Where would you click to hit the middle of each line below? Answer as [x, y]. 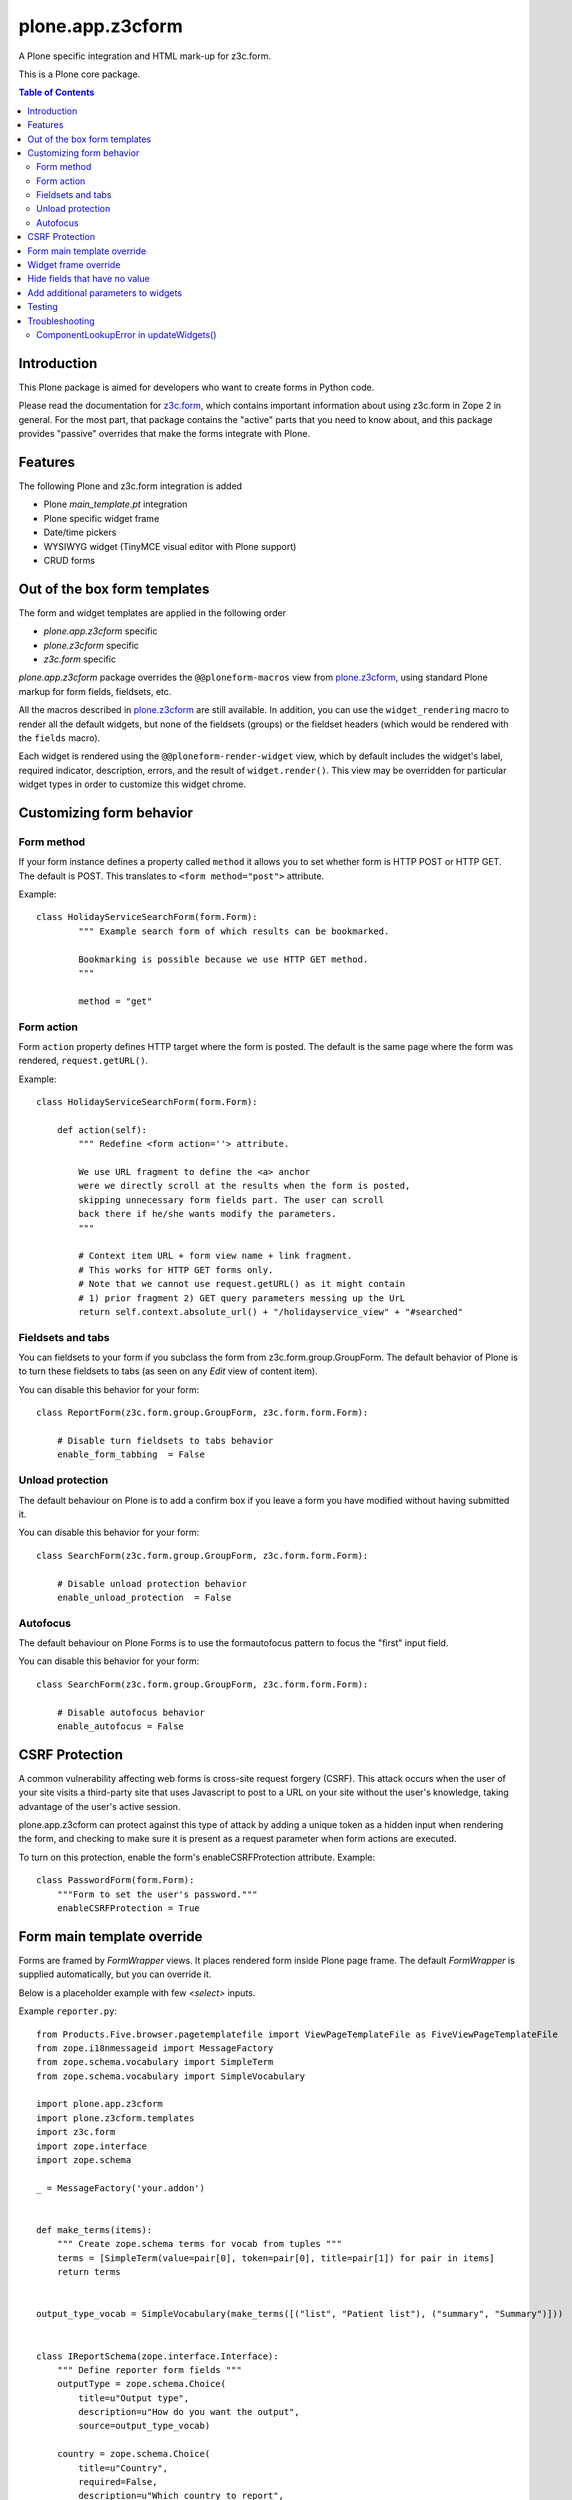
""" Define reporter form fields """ [149, 2369]
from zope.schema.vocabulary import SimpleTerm [155, 2062]
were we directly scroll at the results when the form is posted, [244, 1186]
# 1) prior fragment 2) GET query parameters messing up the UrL [242, 1298]
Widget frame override [74, 265]
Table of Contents [56, 92]
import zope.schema [84, 2160]
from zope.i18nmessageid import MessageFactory [155, 2048]
